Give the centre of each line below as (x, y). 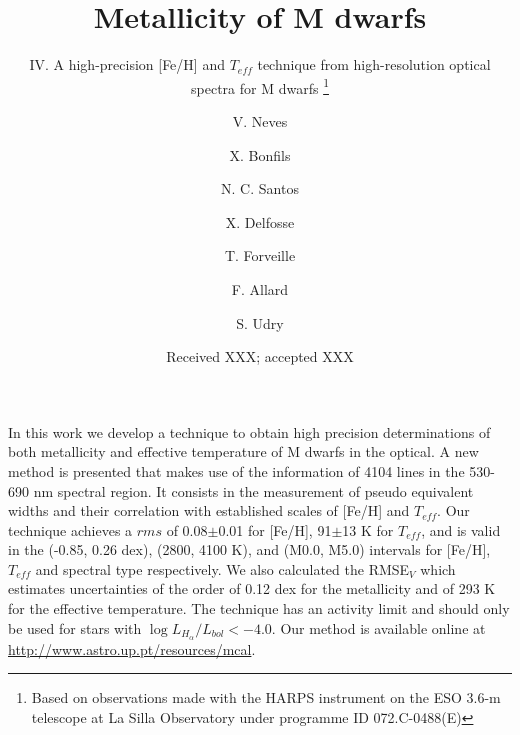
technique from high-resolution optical (374, 64)
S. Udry (260, 322)
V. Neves (260, 120)
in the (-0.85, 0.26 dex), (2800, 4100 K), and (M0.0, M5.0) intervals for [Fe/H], (249, 549)
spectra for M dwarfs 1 (260, 86)
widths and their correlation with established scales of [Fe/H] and (209, 510)
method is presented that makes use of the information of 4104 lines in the (236, 470)
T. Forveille (260, 255)
